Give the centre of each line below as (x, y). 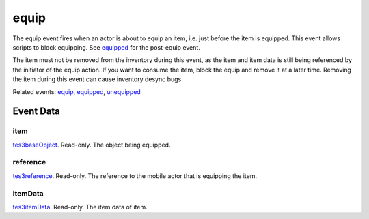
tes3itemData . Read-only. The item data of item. (80, 207)
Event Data (37, 112)
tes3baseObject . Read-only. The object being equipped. (92, 145)
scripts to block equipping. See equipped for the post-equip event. (107, 47)
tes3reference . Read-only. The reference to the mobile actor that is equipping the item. (135, 176)
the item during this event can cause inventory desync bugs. (98, 79)
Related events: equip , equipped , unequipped (77, 91)
